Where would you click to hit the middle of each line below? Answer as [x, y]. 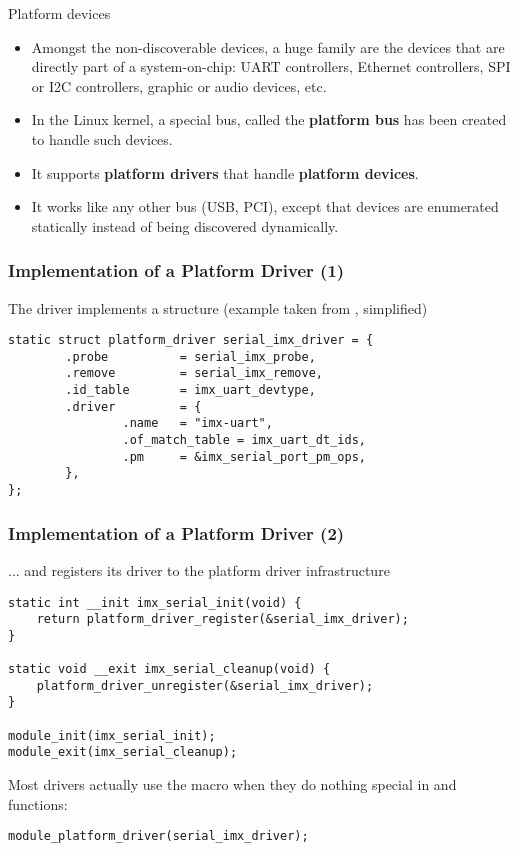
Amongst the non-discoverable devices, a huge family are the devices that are [268, 46]
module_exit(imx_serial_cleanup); [123, 752]
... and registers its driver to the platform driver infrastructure [199, 569]
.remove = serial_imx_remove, [194, 373]
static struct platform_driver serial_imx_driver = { [191, 340]
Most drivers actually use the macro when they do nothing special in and [232, 784]
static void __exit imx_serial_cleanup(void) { [169, 669]
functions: [38, 803]
